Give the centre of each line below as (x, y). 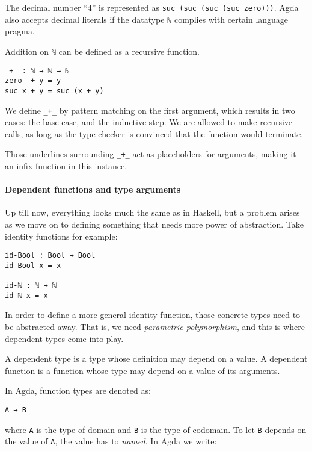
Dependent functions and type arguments (93, 189)
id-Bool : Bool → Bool (50, 256)
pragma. (20, 31)
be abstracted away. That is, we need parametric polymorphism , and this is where (155, 327)
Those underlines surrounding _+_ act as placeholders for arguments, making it (151, 154)
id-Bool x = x (33, 265)
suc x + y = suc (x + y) (54, 91)
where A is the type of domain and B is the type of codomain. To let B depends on (156, 429)
